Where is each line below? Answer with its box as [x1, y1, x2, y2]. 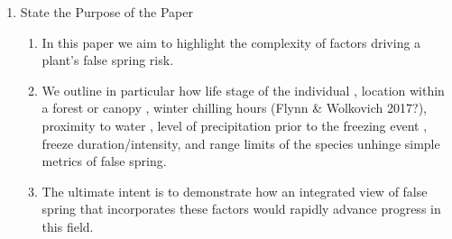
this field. [42, 216, 94, 235]
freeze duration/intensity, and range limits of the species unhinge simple [42, 133, 440, 152]
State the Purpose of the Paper [20, 3, 193, 21]
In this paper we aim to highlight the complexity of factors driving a [42, 32, 421, 51]
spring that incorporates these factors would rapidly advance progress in [42, 199, 441, 218]
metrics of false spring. [42, 152, 167, 170]
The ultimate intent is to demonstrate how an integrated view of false [42, 181, 428, 200]
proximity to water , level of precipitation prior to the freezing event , [42, 115, 428, 134]
